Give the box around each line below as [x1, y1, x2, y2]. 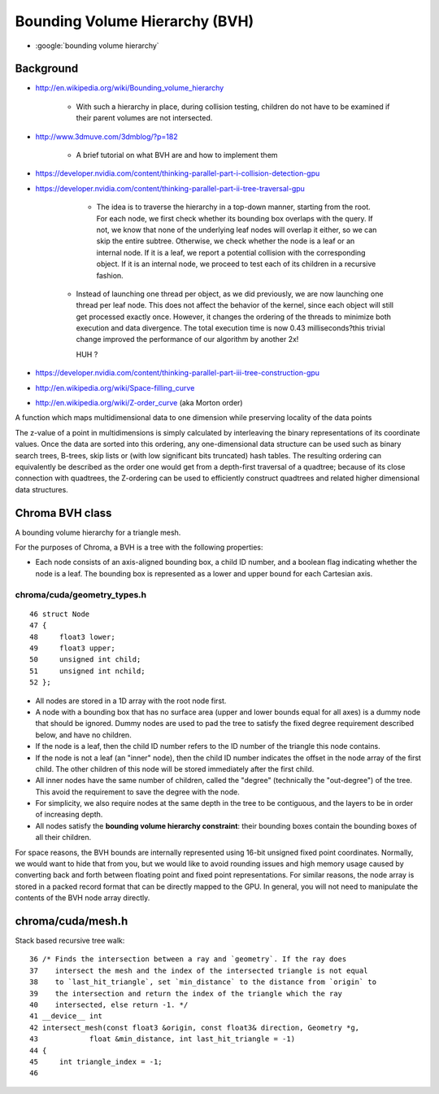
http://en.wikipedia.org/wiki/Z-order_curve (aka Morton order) [35, 398, 243, 408]
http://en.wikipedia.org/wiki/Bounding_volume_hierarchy [35, 83, 224, 93]
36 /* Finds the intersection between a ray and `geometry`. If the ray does [29, 955, 347, 964]
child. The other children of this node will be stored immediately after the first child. [35, 764, 315, 773]
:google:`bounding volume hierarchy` [35, 41, 159, 50]
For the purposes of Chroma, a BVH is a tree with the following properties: [15, 542, 263, 553]
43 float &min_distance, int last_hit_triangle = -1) [29, 1035, 296, 1044]
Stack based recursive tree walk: [15, 936, 125, 946]
